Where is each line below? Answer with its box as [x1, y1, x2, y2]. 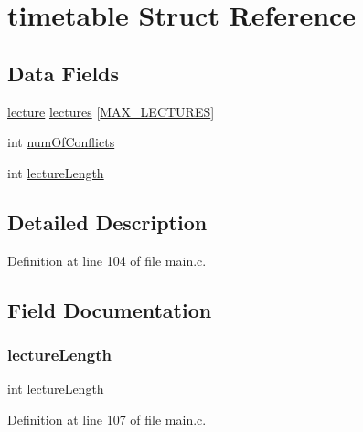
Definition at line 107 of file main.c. [7, 409, 207, 428]
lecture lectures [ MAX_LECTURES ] [7, 101, 215, 121]
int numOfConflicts [7, 132, 115, 152]
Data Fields [7, 58, 120, 87]
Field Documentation [7, 295, 212, 323]
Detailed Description [7, 207, 208, 236]
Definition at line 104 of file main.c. [7, 250, 207, 269]
